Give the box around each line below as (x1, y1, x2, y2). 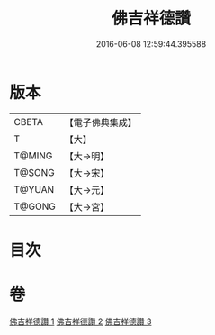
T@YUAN (13, 183, 55, 195)
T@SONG (13, 166, 56, 178)
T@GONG (13, 200, 56, 213)
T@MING (13, 149, 53, 162)
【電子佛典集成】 (64, 116, 137, 129)
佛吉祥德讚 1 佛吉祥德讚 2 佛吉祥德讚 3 (9, 316, 152, 327)
